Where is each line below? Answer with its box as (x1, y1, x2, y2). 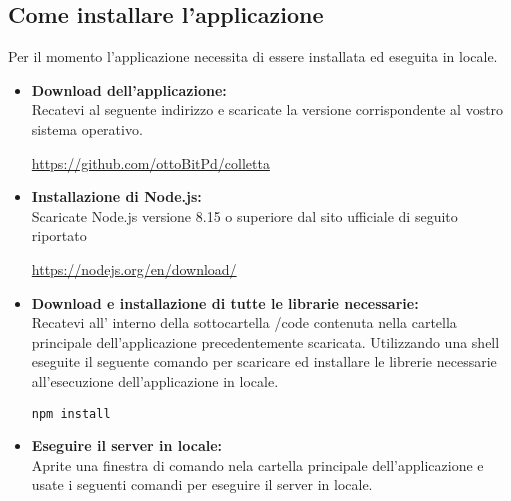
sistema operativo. (31, 118, 143, 139)
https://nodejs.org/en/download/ (31, 258, 237, 279)
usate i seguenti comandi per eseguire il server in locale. (31, 474, 373, 495)
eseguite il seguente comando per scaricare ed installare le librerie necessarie (31, 351, 497, 372)
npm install (31, 406, 111, 421)
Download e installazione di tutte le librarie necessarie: (31, 292, 419, 313)
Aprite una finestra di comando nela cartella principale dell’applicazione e (31, 454, 484, 475)
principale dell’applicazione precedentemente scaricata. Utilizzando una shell (31, 331, 500, 352)
